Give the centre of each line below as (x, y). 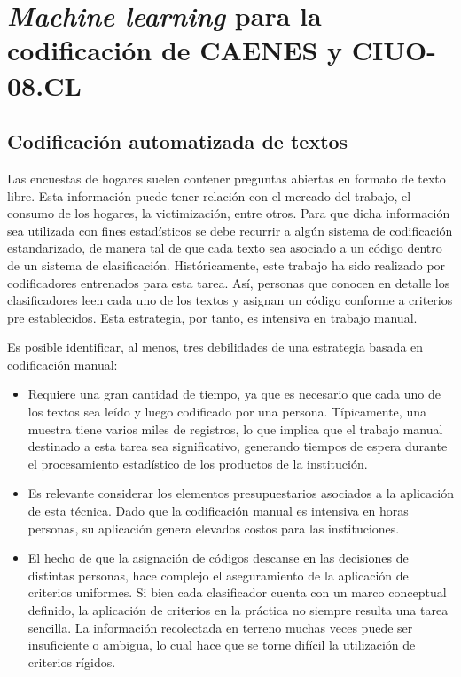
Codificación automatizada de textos (178, 141)
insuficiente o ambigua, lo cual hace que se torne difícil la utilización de (222, 645)
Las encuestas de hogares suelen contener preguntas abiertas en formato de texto (227, 178)
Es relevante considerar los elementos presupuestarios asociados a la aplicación (241, 493)
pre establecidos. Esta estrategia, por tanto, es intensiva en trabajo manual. (212, 317)
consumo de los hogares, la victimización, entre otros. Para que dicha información (229, 213)
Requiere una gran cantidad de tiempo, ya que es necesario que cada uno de (234, 394)
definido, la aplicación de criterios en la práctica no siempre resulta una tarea (238, 610)
